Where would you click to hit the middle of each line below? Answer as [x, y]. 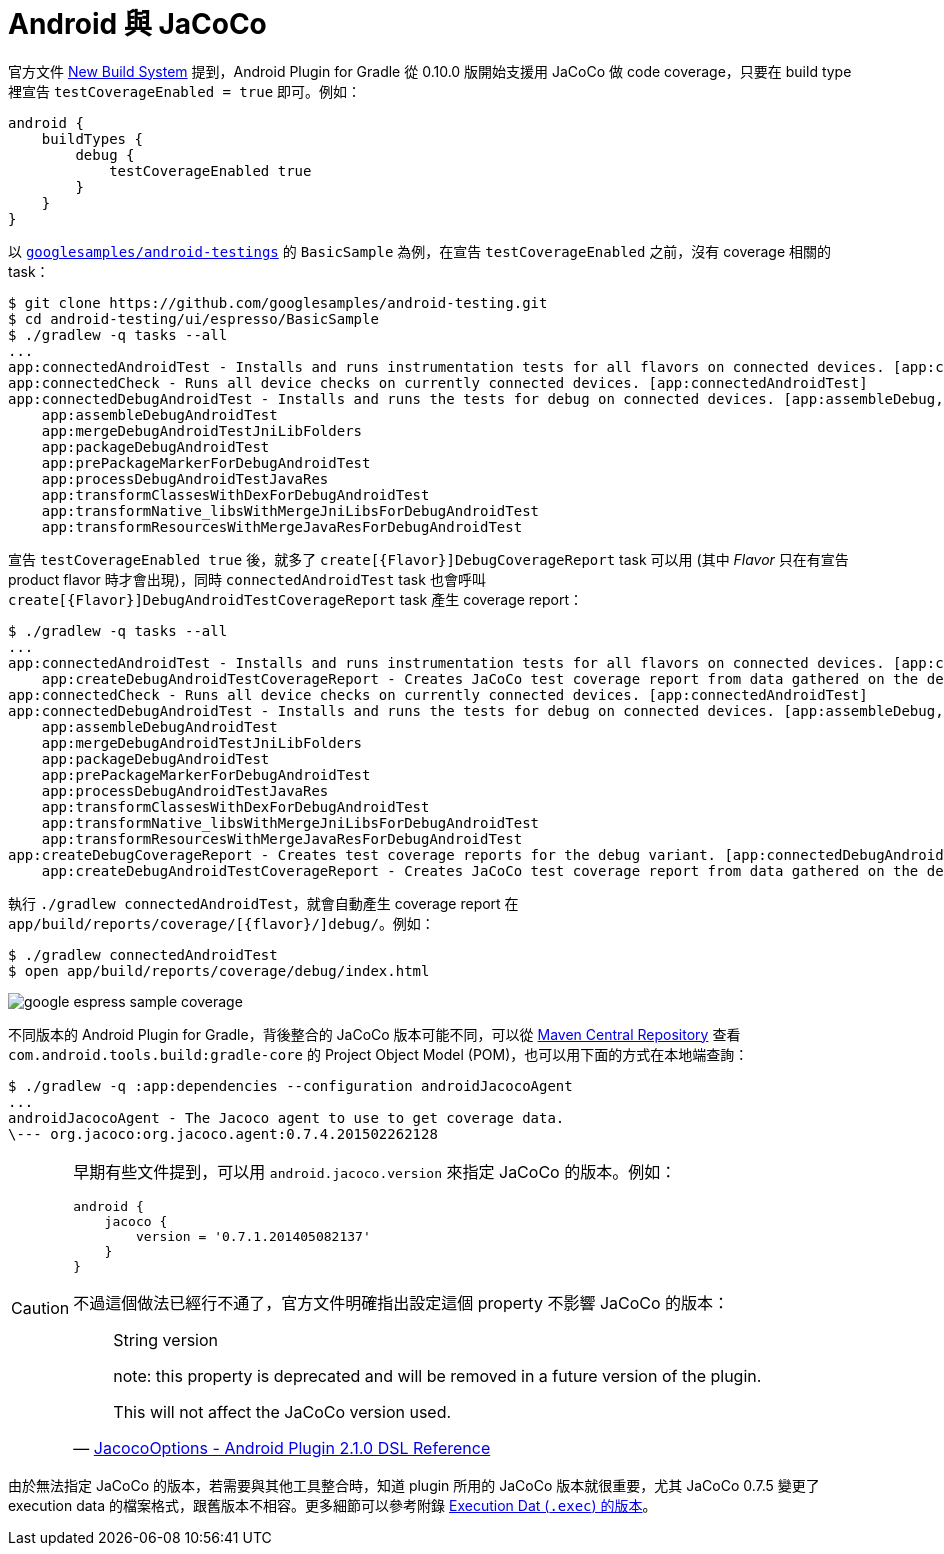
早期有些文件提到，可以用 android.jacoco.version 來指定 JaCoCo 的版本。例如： [375, 1171]
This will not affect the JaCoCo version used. [282, 1411]
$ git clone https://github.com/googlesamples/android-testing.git [278, 302]
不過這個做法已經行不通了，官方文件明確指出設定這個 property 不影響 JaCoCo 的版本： [401, 1302]
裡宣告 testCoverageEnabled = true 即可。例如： [185, 91]
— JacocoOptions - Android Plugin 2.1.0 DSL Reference [282, 1447]
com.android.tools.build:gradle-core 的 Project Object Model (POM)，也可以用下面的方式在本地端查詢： [378, 1054]
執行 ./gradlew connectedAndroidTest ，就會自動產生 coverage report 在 [263, 903]
